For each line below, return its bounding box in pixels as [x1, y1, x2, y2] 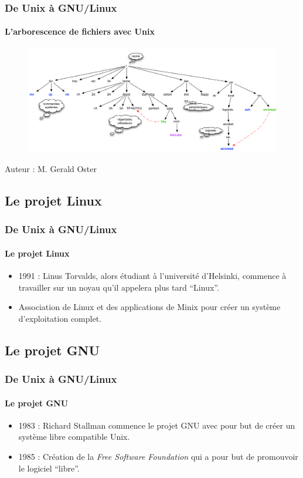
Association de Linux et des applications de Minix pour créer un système [18, 301, 281, 313]
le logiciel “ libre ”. [18, 462, 80, 474]
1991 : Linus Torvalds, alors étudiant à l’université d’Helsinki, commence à [18, 270, 287, 282]
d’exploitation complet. [18, 312, 101, 324]
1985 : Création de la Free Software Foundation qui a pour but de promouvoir [18, 450, 298, 463]
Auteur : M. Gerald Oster [5, 163, 97, 175]
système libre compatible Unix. [18, 430, 130, 443]
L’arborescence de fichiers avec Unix [5, 25, 155, 38]
